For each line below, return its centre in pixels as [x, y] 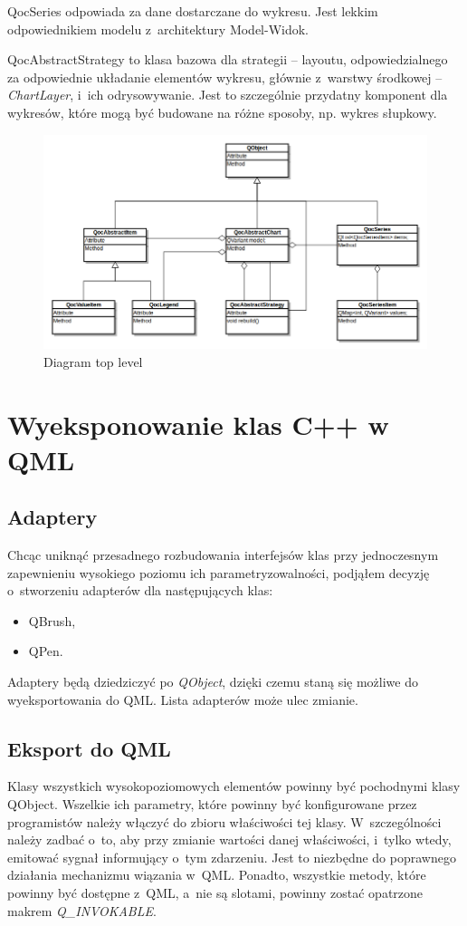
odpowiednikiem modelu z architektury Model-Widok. [158, 29]
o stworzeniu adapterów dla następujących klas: [140, 590]
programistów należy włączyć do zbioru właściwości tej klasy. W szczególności [224, 821]
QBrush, [52, 620]
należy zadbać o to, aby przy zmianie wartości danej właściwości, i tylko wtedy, [229, 839]
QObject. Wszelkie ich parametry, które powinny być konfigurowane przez [212, 804]
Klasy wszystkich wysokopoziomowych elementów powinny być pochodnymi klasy [234, 786]
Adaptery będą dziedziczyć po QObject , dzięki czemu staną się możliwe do [213, 682]
